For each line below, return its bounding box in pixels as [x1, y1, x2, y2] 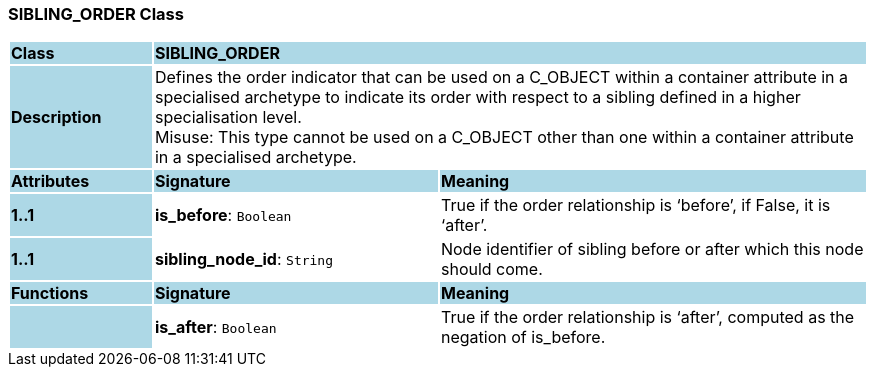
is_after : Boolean [154, 317, 277, 338]
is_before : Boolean [154, 205, 292, 226]
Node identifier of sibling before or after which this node [440, 239, 864, 260]
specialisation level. [154, 107, 302, 128]
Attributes [11, 171, 90, 192]
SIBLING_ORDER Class [8, 4, 184, 24]
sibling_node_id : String [154, 249, 334, 270]
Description [11, 107, 102, 128]
